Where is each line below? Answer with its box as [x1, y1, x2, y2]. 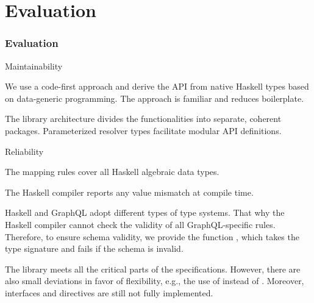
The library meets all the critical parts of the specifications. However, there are [5, 262, 301, 275]
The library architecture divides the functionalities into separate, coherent [5, 112, 282, 125]
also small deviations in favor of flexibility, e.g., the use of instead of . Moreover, [5, 274, 304, 287]
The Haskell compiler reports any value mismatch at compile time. [5, 185, 254, 198]
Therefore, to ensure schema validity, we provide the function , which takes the [5, 230, 299, 243]
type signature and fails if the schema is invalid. [5, 242, 184, 255]
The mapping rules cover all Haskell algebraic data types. [5, 165, 219, 178]
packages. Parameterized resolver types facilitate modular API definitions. [5, 124, 282, 137]
